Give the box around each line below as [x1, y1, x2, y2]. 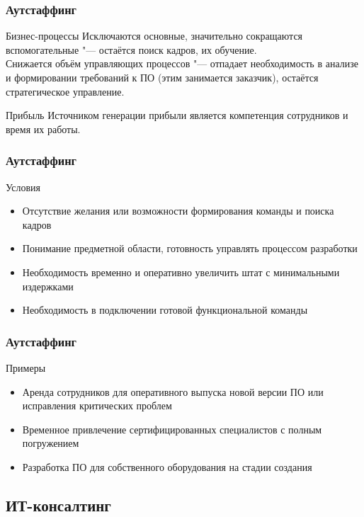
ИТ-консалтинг [6, 494, 111, 516]
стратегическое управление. [6, 84, 125, 98]
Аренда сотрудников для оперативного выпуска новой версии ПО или [22, 384, 324, 399]
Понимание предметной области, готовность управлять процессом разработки [22, 241, 358, 256]
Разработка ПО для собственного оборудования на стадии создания [22, 459, 312, 474]
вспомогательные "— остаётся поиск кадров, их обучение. [6, 42, 257, 57]
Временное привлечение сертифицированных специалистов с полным [22, 421, 322, 436]
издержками [22, 278, 74, 293]
